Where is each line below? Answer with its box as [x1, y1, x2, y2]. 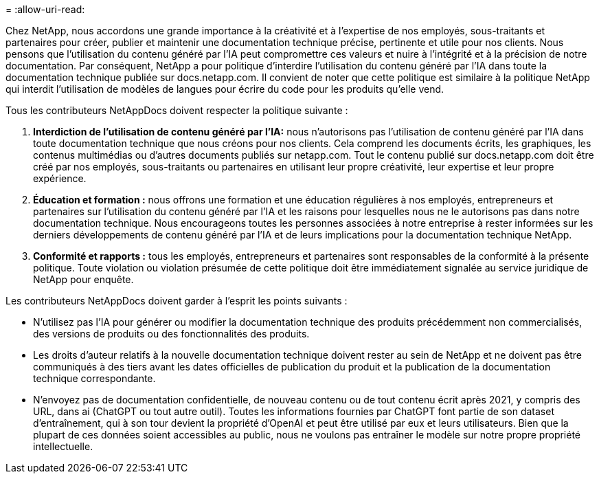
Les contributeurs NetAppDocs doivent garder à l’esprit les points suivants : [5, 295, 348, 307]
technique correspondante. [33, 372, 156, 384]
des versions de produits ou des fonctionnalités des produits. [33, 328, 310, 339]
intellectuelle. [33, 441, 93, 452]
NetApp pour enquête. [33, 274, 134, 285]
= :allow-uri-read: [5, 3, 85, 15]
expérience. [33, 172, 87, 184]
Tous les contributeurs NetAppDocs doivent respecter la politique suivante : [5, 104, 348, 116]
